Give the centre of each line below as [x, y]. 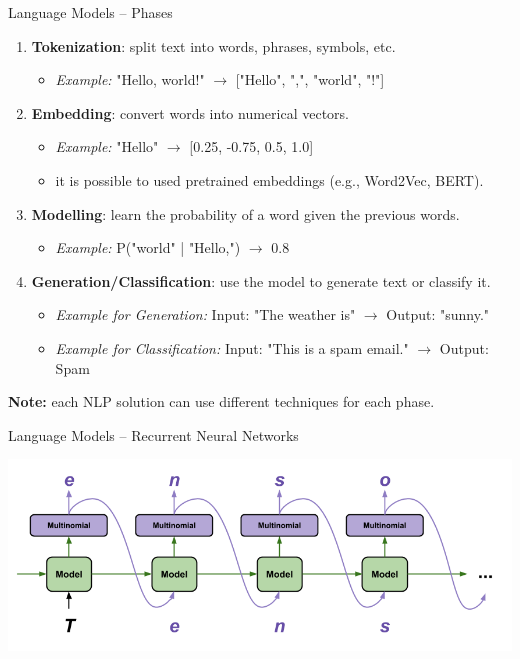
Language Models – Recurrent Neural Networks [153, 434]
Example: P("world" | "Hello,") [148, 247]
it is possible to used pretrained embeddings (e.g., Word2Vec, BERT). [269, 179]
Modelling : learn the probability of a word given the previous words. [245, 213]
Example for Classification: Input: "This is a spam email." [232, 347]
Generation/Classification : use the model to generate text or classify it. [261, 280]
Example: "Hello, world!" [130, 79]
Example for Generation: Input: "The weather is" [205, 314]
